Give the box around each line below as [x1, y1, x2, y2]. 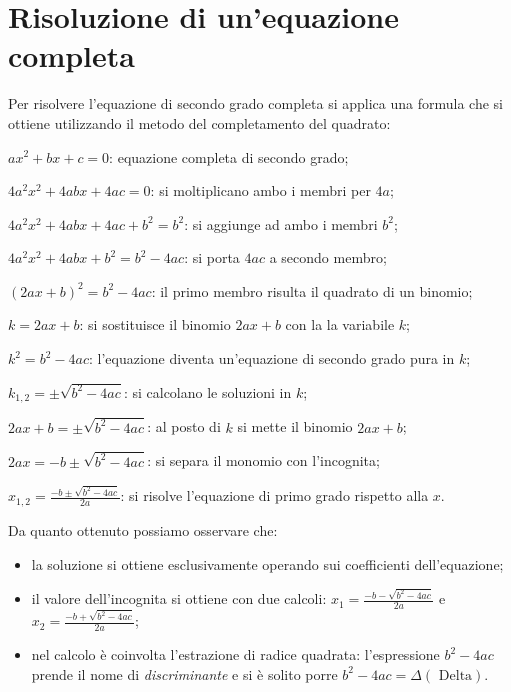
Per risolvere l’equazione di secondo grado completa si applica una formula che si [8, 93, 503, 114]
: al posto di [147, 416, 221, 437]
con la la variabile [285, 314, 395, 335]
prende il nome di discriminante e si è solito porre [31, 663, 338, 684]
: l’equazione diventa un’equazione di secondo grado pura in [88, 348, 455, 369]
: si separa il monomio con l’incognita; [147, 450, 380, 471]
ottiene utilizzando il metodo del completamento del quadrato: [8, 112, 391, 133]
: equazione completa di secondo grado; [109, 146, 349, 167]
